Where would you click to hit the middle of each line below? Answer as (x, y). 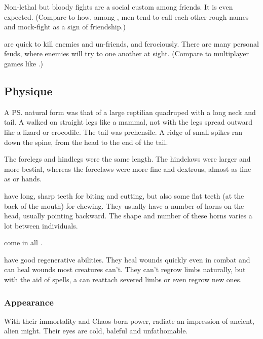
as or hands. (23, 179)
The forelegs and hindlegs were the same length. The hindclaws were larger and (127, 159)
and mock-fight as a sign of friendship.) (65, 27)
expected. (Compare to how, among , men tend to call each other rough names (126, 16)
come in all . (23, 242)
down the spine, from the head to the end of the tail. (86, 142)
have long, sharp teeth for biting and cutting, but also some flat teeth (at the (124, 195)
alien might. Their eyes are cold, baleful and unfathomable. (96, 331)
